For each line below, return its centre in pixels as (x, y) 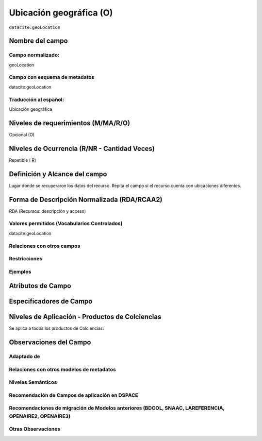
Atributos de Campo (40, 286)
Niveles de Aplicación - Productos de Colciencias (85, 317)
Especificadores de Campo (51, 301)
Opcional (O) (22, 135)
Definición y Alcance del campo (58, 174)
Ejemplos (20, 271)
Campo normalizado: (34, 55)
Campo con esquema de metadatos (52, 77)
